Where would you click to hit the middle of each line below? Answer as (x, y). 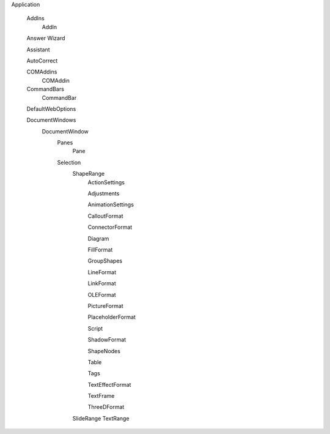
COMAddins (42, 72)
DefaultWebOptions (51, 109)
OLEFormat (102, 294)
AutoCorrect (42, 61)
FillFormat (100, 249)
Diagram (98, 238)
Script (95, 328)
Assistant (38, 50)
